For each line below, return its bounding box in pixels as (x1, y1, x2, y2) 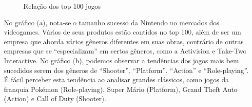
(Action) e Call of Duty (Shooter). (4, 93, 106, 104)
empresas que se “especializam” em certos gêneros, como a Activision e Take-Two (4, 46, 247, 56)
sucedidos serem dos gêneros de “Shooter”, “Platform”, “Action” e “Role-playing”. (4, 65, 249, 75)
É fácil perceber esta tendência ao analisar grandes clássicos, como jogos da (4, 74, 229, 85)
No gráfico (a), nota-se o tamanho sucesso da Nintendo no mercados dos (4, 17, 219, 27)
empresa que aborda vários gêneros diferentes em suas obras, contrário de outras (4, 36, 244, 46)
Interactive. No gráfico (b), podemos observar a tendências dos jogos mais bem (4, 55, 239, 65)
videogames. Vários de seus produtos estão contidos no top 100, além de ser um (4, 27, 241, 37)
